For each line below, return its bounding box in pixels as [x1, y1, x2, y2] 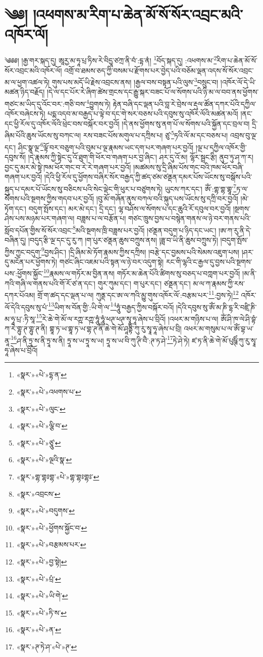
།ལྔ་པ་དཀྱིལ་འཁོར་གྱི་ [195, 142, 247, 152]
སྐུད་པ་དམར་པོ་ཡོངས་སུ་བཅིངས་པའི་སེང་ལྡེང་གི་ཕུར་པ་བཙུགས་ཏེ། [5, 183, 163, 194]
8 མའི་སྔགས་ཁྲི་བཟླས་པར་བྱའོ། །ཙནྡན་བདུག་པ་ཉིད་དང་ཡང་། [72, 223, 217, 235]
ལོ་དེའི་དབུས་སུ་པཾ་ [5, 301, 48, 312]
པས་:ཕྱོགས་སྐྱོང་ [5, 268, 43, 279]
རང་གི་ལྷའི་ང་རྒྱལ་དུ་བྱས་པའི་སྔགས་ [166, 256, 252, 267]
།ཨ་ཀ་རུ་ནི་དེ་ [219, 225, 252, 235]
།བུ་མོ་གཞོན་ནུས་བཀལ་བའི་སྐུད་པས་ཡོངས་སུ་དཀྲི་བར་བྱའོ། [96, 193, 238, 203]
